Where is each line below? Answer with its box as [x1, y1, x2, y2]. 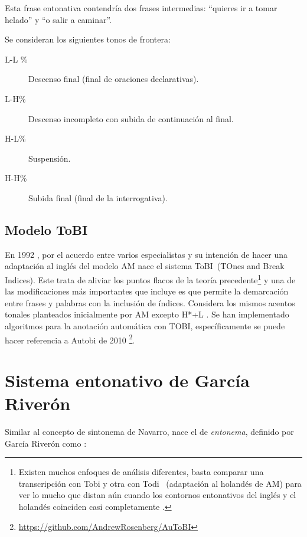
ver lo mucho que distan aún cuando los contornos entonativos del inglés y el [18, 489, 296, 501]
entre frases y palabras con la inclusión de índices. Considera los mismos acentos [5, 296, 295, 309]
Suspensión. [28, 152, 71, 164]
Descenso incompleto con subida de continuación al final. [28, 112, 234, 125]
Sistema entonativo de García [5, 368, 250, 392]
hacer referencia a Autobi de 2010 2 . [5, 332, 135, 346]
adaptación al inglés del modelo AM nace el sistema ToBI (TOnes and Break [5, 260, 285, 272]
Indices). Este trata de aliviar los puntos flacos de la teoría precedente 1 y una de [5, 271, 296, 286]
